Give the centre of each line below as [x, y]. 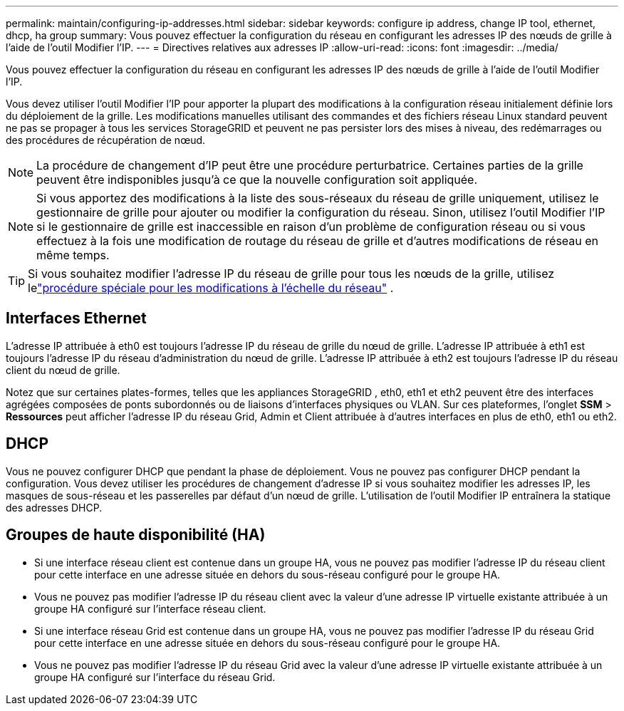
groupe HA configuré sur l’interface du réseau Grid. [155, 677]
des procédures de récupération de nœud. [106, 140]
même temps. [73, 255]
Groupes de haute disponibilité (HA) [136, 535]
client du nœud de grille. [63, 370]
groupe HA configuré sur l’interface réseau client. [150, 608]
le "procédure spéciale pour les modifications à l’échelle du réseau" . [211, 288]
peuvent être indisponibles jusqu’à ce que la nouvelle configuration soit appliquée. [257, 180]
